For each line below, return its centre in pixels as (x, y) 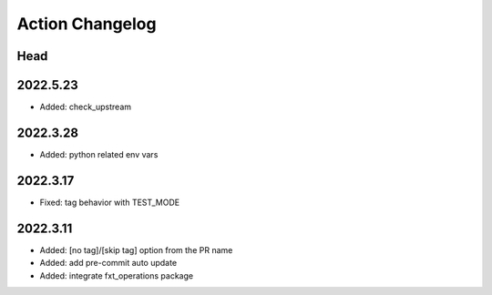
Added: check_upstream (86, 107)
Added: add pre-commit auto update (108, 263)
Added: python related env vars (99, 154)
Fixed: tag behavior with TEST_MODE (110, 202)
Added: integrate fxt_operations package (117, 275)
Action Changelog (87, 24)
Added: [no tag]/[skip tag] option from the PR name (136, 249)
